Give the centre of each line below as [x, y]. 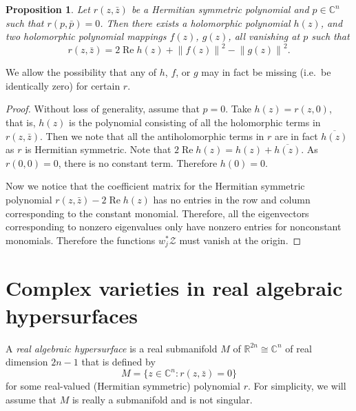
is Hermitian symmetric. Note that [98, 149]
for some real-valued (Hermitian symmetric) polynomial [123, 386]
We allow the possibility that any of [81, 72]
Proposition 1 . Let [48, 9]
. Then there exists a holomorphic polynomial [195, 22]
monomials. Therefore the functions [81, 240]
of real [299, 348]
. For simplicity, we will [297, 386]
